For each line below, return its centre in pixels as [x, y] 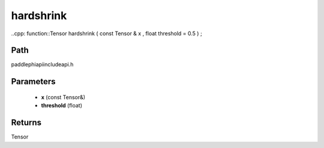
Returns [26, 123]
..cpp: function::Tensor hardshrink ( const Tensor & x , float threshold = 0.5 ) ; [106, 33]
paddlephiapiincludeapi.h [42, 64]
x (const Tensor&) [63, 97]
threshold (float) [62, 106]
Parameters [33, 81]
